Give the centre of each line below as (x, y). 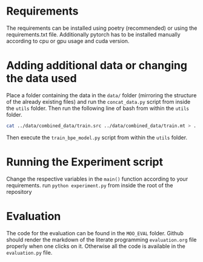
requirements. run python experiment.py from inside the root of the (90, 185)
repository (19, 191)
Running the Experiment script (85, 162)
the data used (42, 79)
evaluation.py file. (29, 252)
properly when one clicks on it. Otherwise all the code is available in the (96, 246)
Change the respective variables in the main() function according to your (97, 179)
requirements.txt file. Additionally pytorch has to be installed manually (93, 34)
